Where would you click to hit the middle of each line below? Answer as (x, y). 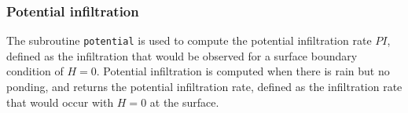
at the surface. (184, 102)
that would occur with (60, 102)
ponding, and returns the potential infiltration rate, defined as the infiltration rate (204, 87)
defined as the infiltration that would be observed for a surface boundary (182, 55)
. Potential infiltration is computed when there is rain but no (243, 71)
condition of (35, 71)
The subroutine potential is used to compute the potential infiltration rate (189, 40)
